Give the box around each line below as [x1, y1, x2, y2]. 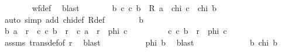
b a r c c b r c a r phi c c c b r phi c [4, 25, 227, 37]
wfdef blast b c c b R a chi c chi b [32, 2, 216, 13]
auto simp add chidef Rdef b [4, 13, 144, 25]
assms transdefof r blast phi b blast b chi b [4, 36, 278, 48]
